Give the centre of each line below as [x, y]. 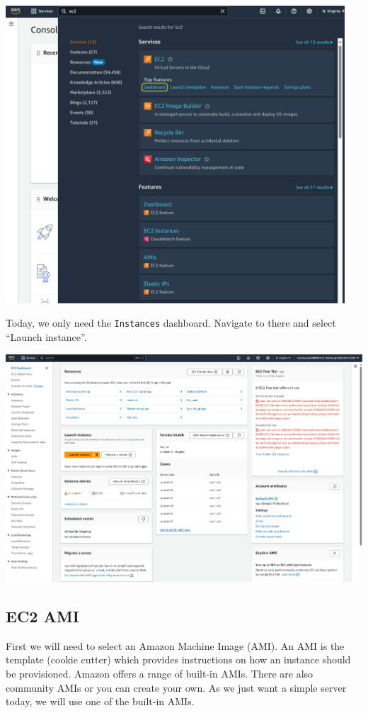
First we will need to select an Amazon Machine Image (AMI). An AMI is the [175, 645]
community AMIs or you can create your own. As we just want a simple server [176, 687]
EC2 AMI [42, 616]
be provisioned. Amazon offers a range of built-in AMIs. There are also [160, 673]
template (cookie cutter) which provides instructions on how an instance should [178, 659]
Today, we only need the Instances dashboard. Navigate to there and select [171, 323]
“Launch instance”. [46, 337]
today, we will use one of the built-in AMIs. [100, 701]
